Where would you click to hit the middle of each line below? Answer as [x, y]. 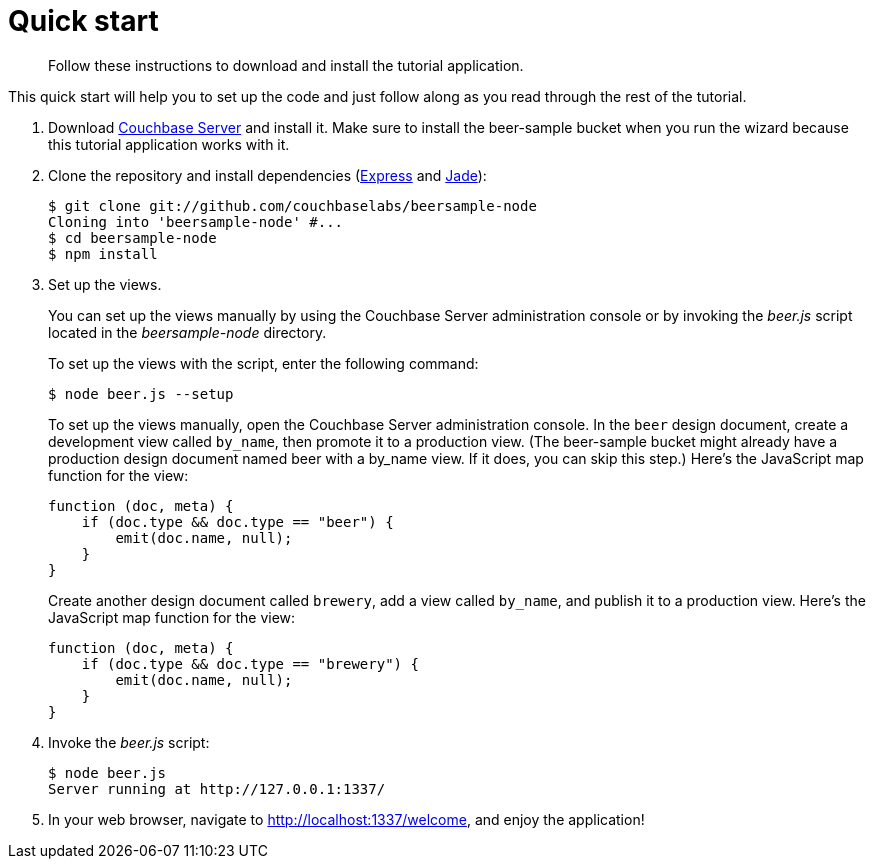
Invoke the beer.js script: [129, 742]
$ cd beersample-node [132, 237]
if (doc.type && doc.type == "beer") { [237, 521]
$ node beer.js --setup [141, 393]
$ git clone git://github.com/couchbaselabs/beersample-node [292, 205]
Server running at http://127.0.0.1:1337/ [217, 788]
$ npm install [103, 253]
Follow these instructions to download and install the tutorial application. [286, 65]
